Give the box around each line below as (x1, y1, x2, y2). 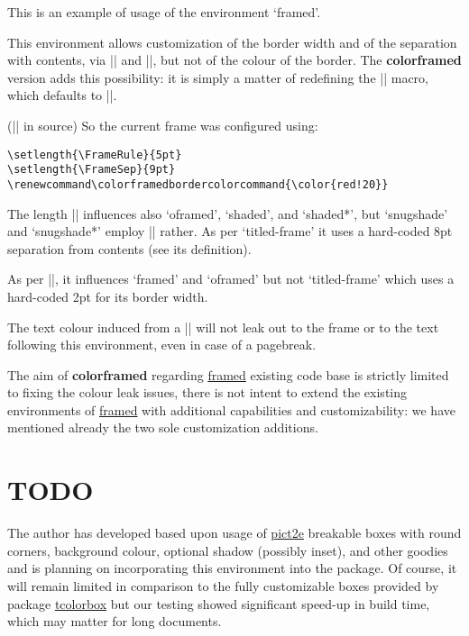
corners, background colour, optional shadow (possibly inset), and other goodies (7, 541, 448, 559)
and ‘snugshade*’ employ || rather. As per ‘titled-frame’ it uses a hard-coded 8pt (7, 222, 453, 241)
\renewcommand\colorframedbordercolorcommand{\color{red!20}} (7, 177, 389, 191)
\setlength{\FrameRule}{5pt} (7, 148, 182, 161)
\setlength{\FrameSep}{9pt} (7, 163, 176, 177)
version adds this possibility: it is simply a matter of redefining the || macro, (7, 68, 428, 86)
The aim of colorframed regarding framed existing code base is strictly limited (7, 365, 449, 384)
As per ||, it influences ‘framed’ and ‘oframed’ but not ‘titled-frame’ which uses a (7, 269, 455, 288)
